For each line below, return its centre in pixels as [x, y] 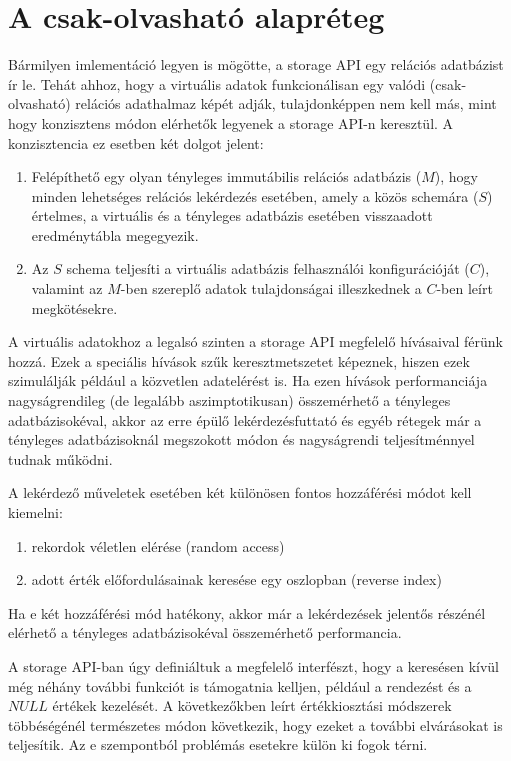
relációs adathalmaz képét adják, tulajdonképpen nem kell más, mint [286, 103]
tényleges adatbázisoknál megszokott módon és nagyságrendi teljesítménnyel [241, 439]
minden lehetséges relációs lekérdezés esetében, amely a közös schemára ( [255, 195]
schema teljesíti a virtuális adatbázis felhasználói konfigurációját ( [268, 268]
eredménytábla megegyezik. [115, 234]
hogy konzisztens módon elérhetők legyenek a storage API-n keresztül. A [231, 122]
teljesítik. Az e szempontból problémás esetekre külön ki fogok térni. [218, 744]
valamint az [67, 288]
